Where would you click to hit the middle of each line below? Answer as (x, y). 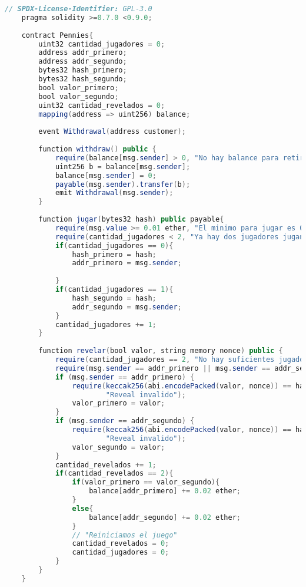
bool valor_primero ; (79, 88)
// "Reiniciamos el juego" (125, 535)
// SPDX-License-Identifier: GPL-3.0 (79, 9)
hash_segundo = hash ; (114, 298)
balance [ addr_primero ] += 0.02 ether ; (165, 491)
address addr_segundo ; (83, 62)
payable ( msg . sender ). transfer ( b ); (123, 184)
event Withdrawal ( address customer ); (112, 132)
